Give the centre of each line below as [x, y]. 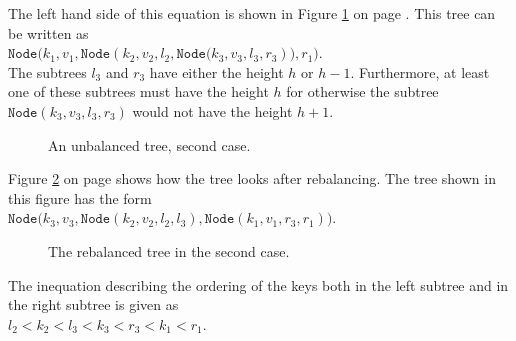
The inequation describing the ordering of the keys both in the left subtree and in [258, 284]
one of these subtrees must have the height [138, 91]
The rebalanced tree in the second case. [169, 250]
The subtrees [47, 71]
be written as [48, 32]
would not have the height [212, 110]
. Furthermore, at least [420, 71]
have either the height [216, 71]
